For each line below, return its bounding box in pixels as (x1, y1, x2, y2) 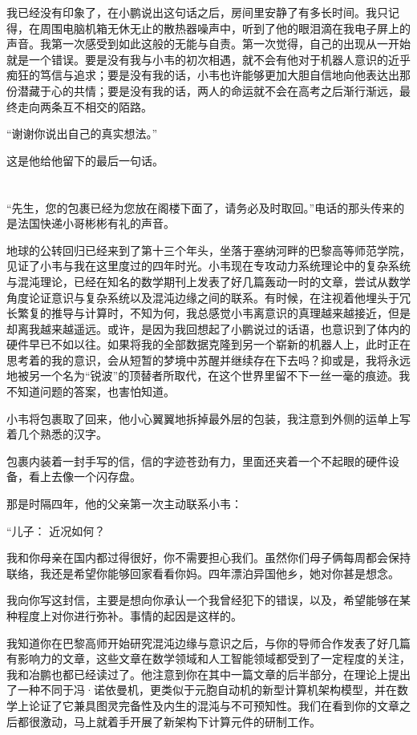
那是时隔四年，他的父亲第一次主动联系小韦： (6, 495, 242, 512)
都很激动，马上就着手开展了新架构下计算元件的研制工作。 (17, 713, 321, 729)
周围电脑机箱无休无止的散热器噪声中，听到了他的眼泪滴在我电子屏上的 (39, 19, 411, 36)
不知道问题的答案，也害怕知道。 (6, 383, 175, 400)
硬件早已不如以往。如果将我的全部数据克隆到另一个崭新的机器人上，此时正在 (6, 336, 411, 353)
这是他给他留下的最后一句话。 (6, 151, 164, 168)
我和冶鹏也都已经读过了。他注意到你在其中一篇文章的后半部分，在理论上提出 (6, 665, 411, 682)
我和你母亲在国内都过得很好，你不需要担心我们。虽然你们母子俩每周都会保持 (6, 549, 411, 566)
